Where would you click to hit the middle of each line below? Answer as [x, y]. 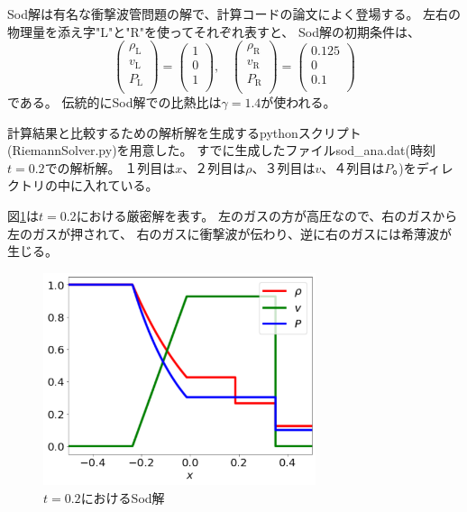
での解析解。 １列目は [110, 167]
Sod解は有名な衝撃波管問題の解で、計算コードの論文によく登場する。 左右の [234, 14]
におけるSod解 [123, 498]
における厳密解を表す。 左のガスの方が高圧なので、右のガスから [267, 216]
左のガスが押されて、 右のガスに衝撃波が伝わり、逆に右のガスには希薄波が [229, 233]
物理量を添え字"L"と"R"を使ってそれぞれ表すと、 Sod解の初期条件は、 [214, 31]
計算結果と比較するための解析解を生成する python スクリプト [184, 132]
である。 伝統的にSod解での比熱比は [114, 102]
